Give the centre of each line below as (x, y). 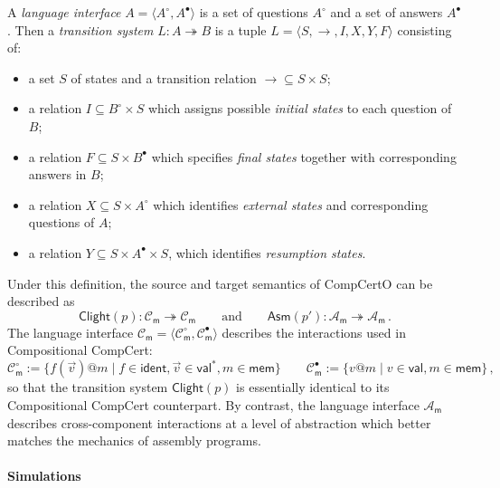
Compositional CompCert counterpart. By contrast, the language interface (213, 405)
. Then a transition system (80, 29)
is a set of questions (254, 12)
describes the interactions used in (314, 332)
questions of (61, 222)
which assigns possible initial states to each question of (300, 108)
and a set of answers (387, 12)
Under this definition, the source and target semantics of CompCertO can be (220, 283)
